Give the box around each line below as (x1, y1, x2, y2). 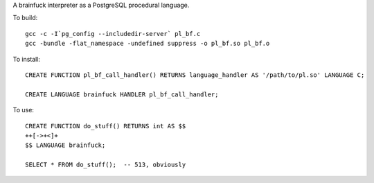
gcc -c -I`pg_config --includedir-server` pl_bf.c (25, 30, 201, 37)
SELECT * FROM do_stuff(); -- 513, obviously (25, 161, 186, 169)
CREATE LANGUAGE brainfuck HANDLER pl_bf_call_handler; (25, 90, 219, 98)
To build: (12, 14, 38, 22)
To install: (12, 55, 41, 63)
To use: (12, 106, 35, 114)
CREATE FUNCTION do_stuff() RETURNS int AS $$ (25, 122, 186, 130)
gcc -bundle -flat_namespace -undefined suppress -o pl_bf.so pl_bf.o (25, 40, 270, 48)
